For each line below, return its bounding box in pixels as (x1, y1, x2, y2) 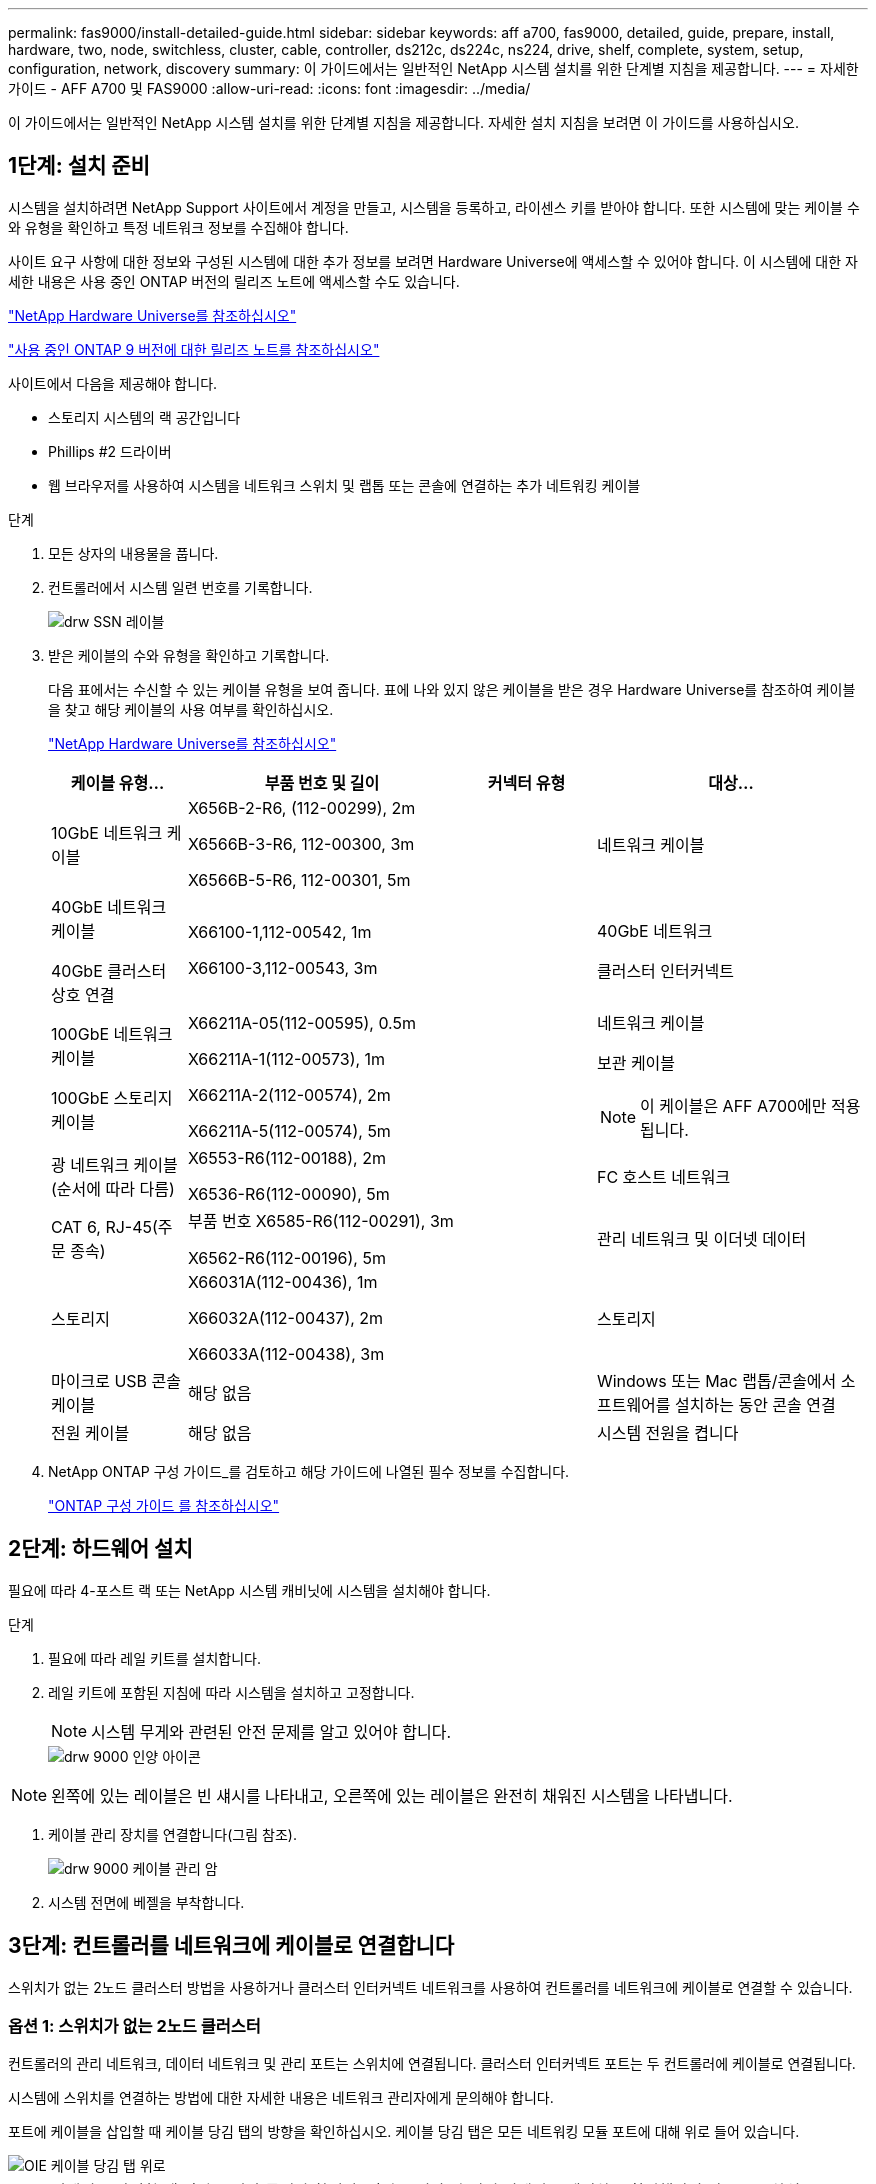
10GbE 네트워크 (51, 822, 163, 843)
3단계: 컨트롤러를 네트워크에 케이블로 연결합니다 (8, 1933, 455, 1959)
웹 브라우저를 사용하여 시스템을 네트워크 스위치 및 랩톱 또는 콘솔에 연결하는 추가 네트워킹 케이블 (48, 476, 641, 494)
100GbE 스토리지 (51, 1087, 173, 1108)
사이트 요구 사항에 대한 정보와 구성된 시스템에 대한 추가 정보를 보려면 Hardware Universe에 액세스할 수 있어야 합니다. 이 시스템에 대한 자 (8, 252, 858, 270)
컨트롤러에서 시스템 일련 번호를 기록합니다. (48, 578, 313, 596)
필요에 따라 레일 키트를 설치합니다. (48, 1649, 261, 1667)
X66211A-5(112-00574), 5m (187, 1120, 391, 1141)
